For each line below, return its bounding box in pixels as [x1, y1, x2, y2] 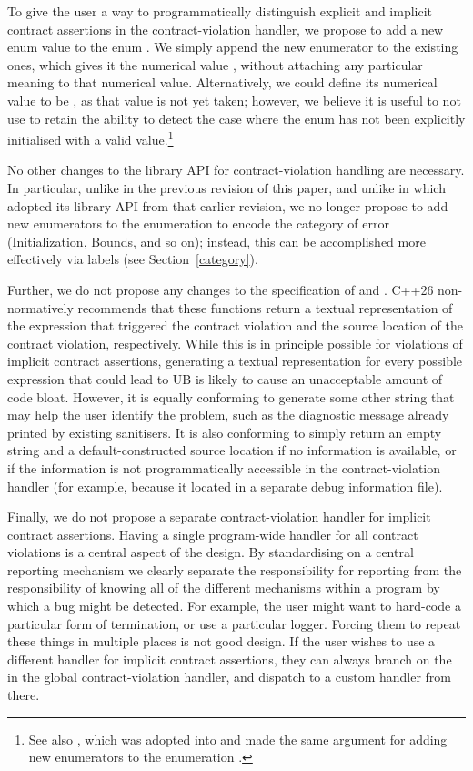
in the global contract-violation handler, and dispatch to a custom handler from [7, 667, 452, 686]
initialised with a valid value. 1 [7, 127, 174, 148]
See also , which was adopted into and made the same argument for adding [28, 729, 448, 748]
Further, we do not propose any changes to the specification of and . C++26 [7, 279, 434, 299]
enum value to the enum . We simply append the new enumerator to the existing [7, 37, 458, 56]
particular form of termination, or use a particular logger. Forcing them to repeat [7, 614, 461, 633]
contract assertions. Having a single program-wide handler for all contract [7, 524, 418, 543]
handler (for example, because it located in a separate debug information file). [7, 476, 443, 495]
